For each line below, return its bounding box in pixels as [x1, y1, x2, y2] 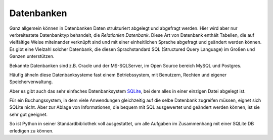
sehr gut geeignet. [9, 111, 48, 117]
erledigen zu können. [9, 127, 54, 133]
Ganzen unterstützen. [9, 53, 55, 59]
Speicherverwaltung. [9, 79, 53, 85]
